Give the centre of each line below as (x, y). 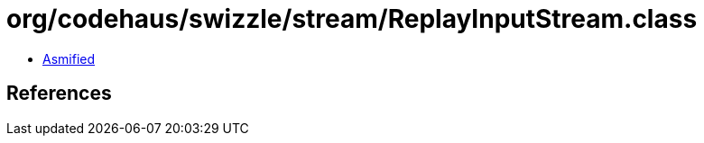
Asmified (69, 58)
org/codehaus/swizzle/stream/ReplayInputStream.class (352, 19)
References (59, 94)
